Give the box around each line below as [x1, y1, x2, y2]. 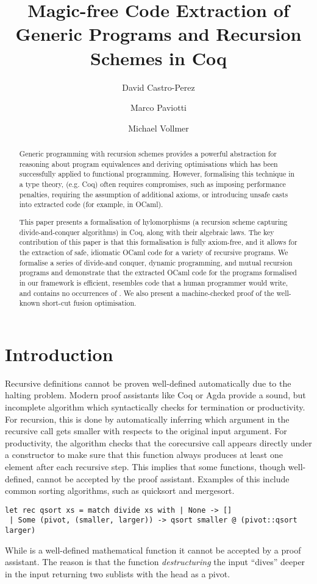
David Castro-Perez [122, 80, 195, 93]
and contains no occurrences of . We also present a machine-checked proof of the [19, 287, 274, 298]
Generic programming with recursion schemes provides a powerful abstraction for [19, 149, 277, 159]
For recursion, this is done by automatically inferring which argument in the [5, 412, 290, 425]
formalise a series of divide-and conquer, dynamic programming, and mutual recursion [19, 257, 293, 267]
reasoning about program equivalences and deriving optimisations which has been [19, 158, 278, 169]
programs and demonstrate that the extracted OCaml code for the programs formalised [19, 267, 297, 278]
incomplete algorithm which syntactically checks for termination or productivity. [5, 400, 305, 413]
